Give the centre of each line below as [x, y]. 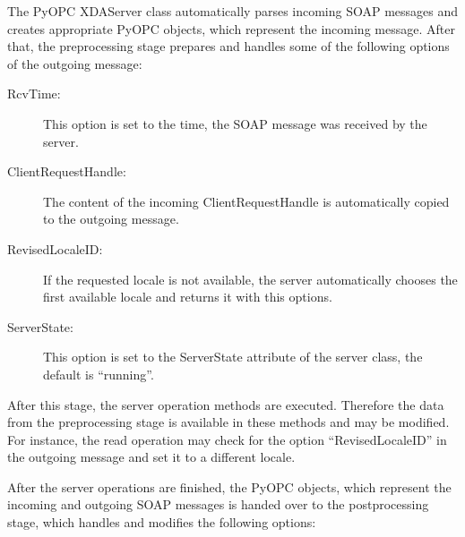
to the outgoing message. [111, 219]
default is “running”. [99, 374]
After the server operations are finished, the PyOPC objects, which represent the [229, 486]
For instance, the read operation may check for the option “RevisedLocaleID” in [227, 439]
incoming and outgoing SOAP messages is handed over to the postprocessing [218, 504]
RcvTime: [34, 94]
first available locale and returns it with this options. [188, 297]
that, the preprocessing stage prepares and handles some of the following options [228, 46]
